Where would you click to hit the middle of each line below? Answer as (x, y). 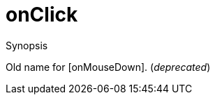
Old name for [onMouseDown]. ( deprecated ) (108, 67)
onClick (42, 15)
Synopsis (27, 45)
